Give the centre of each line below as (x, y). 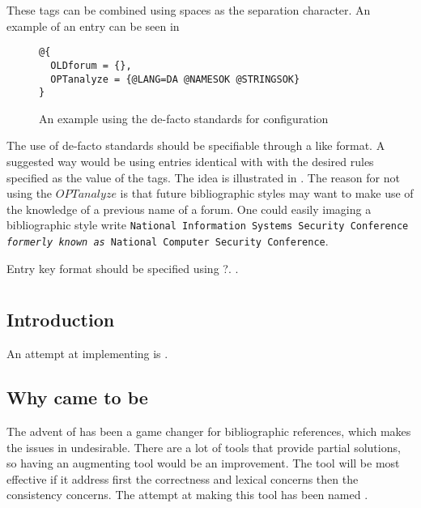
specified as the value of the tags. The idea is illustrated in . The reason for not (203, 177)
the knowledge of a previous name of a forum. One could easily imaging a (189, 209)
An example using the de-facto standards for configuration (184, 118)
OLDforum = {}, (91, 65)
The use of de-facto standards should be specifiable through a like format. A (196, 145)
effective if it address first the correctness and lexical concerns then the (183, 478)
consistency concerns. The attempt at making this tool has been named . (187, 495)
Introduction (61, 320)
